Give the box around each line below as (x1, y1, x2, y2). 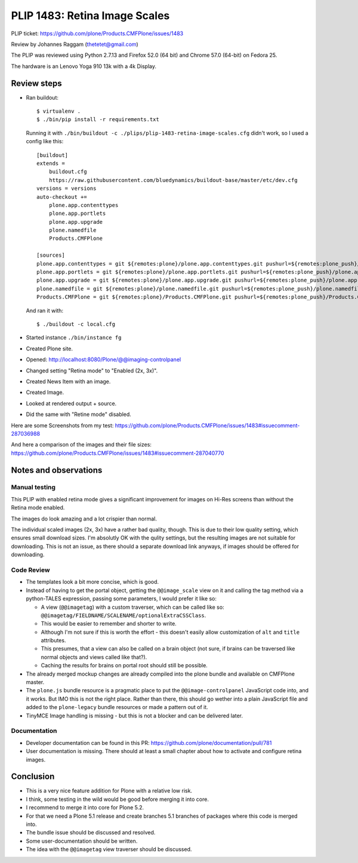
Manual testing (11, 483, 56, 492)
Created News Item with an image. (26, 378, 111, 385)
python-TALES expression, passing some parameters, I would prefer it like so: (26, 595, 217, 602)
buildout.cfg (48, 168, 87, 175)
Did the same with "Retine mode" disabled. (26, 411, 131, 418)
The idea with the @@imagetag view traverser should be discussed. (26, 846, 192, 853)
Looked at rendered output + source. (26, 400, 117, 407)
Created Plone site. (26, 345, 73, 352)
